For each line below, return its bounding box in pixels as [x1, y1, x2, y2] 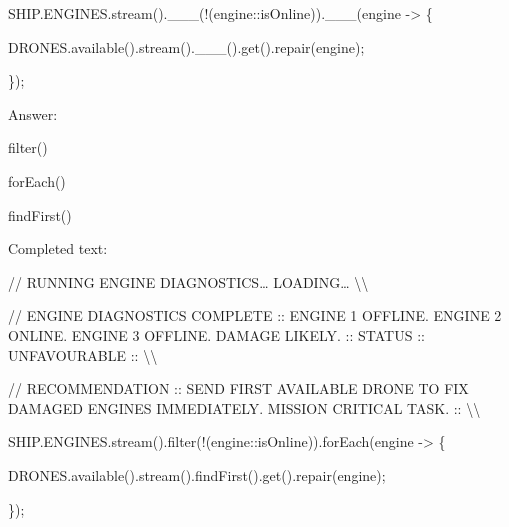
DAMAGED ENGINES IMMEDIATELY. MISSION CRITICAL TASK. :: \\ [8, 397, 481, 418]
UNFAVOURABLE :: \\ [8, 344, 158, 365]
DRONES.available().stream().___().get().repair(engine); [8, 36, 365, 57]
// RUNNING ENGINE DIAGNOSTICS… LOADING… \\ [8, 271, 369, 292]
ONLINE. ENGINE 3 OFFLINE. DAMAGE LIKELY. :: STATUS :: [8, 324, 425, 345]
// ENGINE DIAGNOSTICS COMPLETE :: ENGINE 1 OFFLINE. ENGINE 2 [8, 305, 502, 326]
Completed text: [8, 238, 108, 259]
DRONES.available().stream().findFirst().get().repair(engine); [8, 464, 386, 485]
